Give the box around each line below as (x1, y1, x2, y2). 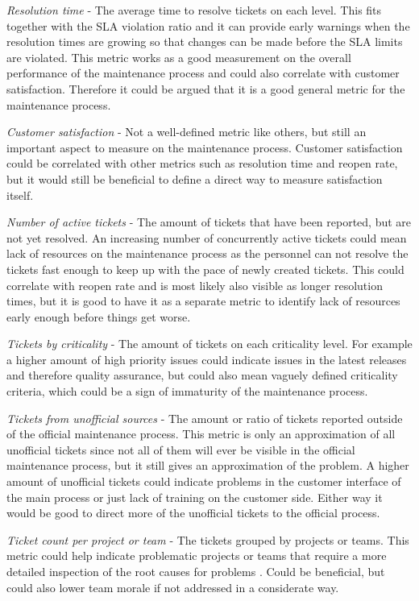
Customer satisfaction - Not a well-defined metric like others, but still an (6, 123, 367, 140)
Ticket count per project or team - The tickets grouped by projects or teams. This (6, 531, 409, 548)
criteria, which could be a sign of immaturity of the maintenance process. (6, 383, 368, 400)
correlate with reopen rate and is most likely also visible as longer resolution (6, 276, 383, 293)
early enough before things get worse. (6, 308, 191, 325)
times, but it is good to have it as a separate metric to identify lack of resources (6, 292, 400, 309)
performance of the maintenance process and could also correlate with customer (6, 64, 400, 81)
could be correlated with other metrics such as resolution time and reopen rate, (6, 155, 398, 172)
